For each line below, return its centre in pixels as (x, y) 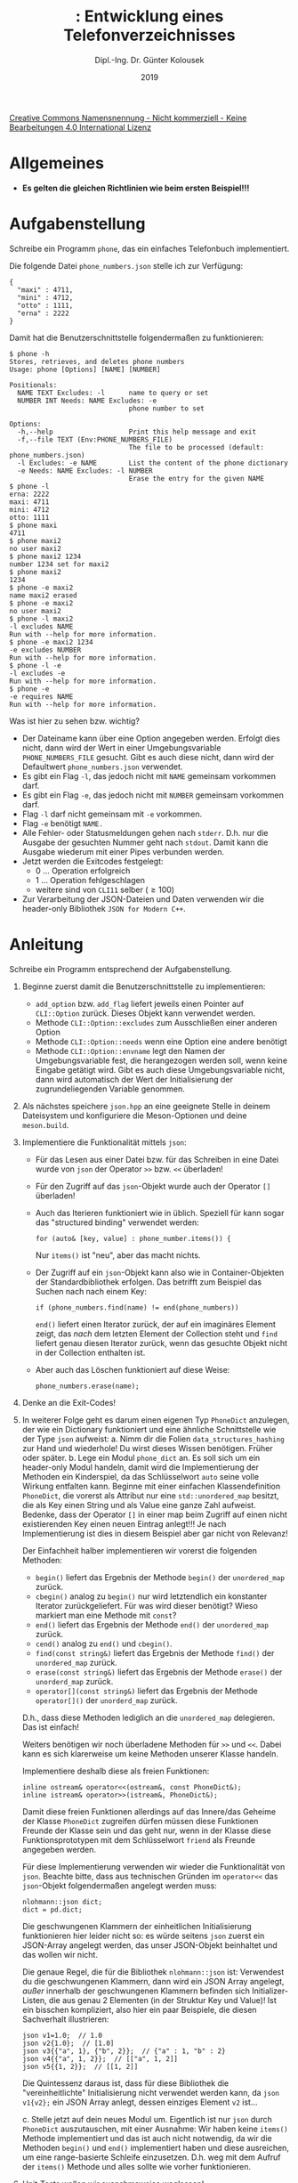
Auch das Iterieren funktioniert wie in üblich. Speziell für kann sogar (160, 1213)
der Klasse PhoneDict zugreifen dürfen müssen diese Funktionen (140, 1821)
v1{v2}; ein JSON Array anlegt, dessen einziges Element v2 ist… (140, 2102)
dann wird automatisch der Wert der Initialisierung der (134, 1079)
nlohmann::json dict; (62, 1902)
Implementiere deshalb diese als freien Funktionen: (116, 1771)
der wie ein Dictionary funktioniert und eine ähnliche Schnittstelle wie (149, 1429)
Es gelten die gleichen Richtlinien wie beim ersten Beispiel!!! (136, 188)
